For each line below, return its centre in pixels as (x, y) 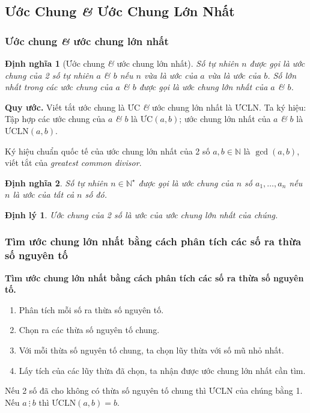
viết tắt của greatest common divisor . (73, 163)
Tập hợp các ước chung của (55, 119)
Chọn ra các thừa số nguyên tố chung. (89, 330)
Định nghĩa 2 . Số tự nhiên (56, 182)
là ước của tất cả (44, 194)
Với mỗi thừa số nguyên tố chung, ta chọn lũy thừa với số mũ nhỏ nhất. (151, 350)
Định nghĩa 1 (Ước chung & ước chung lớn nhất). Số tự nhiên (122, 63)
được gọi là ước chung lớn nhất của (203, 87)
